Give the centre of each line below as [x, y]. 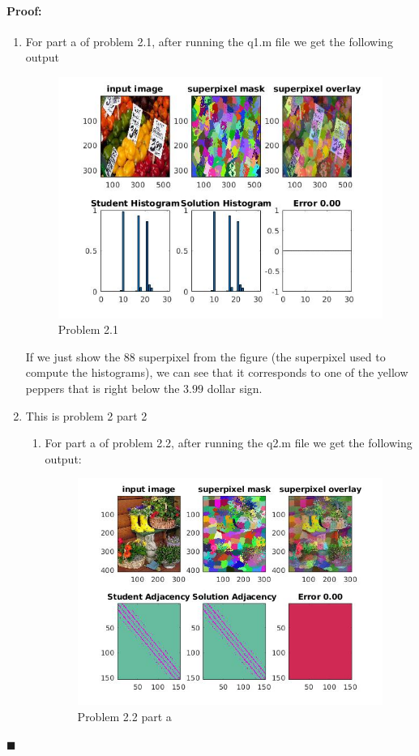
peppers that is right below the [103, 389]
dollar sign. [235, 389]
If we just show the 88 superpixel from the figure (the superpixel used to [205, 356]
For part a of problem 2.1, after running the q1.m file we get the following [209, 41]
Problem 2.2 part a [124, 716]
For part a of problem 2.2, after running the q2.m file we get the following [229, 443]
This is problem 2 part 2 [86, 415]
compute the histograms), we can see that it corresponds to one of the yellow [217, 372]
